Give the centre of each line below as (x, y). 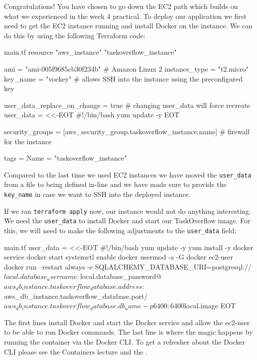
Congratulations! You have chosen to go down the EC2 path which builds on (121, 6)
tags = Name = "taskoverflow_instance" (65, 158)
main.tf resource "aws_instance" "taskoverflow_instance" (90, 52)
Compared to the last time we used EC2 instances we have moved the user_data (128, 174)
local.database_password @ (121, 276)
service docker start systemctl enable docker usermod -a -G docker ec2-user (119, 257)
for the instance (28, 141)
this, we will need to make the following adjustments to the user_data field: (120, 230)
